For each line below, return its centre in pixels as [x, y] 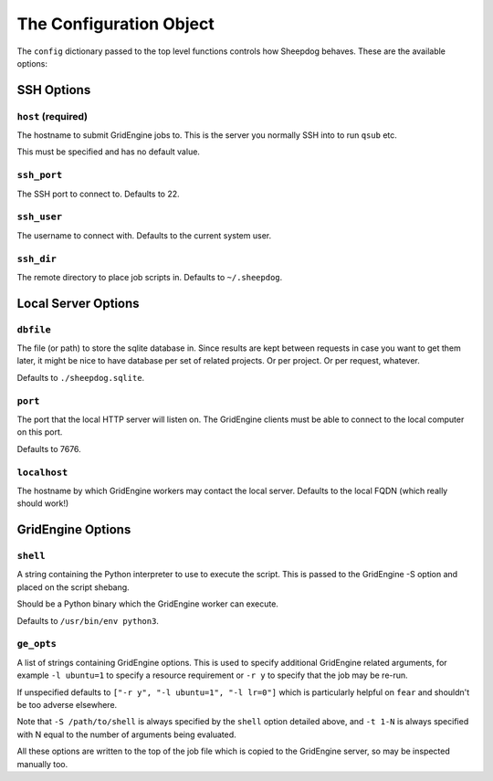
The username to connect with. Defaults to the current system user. [144, 235]
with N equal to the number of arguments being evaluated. [126, 734]
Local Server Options [79, 303]
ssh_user [40, 217]
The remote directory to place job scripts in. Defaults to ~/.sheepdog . [150, 277]
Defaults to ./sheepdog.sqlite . [81, 377]
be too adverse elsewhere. [67, 704]
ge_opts [37, 644]
